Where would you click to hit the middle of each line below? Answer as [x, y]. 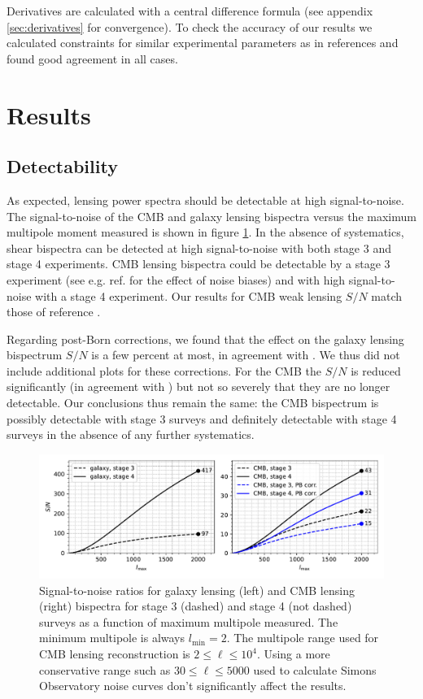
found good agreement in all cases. [92, 58]
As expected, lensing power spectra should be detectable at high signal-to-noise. [205, 200]
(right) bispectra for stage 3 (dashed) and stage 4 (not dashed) [196, 606]
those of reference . [54, 312]
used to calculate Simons [315, 669]
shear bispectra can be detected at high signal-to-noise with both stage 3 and [199, 247]
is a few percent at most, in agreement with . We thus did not [246, 355]
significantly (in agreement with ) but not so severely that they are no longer [198, 386]
